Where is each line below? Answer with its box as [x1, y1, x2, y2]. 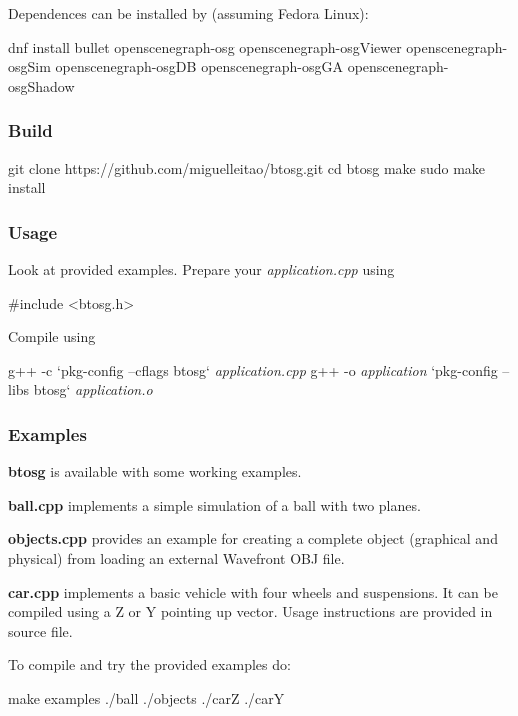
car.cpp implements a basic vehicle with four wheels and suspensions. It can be [8, 581, 498, 602]
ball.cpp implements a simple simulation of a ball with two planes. [8, 494, 421, 515]
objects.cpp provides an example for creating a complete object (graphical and [8, 528, 498, 549]
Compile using [8, 326, 96, 347]
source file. [8, 620, 73, 641]
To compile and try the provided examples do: [8, 654, 291, 675]
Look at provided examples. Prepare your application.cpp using [8, 259, 395, 279]
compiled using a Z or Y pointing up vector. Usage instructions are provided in [8, 601, 493, 622]
